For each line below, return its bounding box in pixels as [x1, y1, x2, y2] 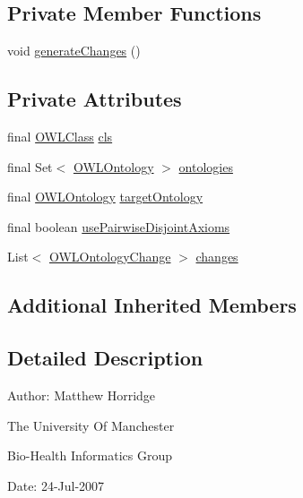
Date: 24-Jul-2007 [7, 476, 105, 494]
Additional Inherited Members [7, 291, 297, 319]
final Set [7, 157, 53, 176]
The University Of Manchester [7, 416, 175, 434]
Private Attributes [7, 85, 182, 113]
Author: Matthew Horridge [7, 385, 156, 404]
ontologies [178, 157, 233, 176]
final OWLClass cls [7, 127, 113, 145]
